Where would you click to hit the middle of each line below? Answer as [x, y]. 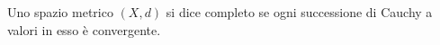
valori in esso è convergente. [84, 29]
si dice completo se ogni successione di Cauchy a [299, 12]
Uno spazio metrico [60, 12]
